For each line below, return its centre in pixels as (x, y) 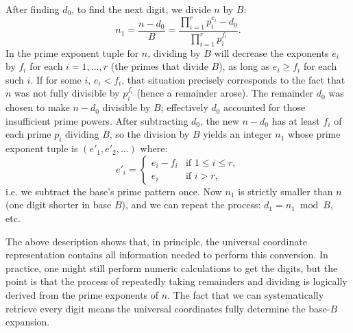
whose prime (314, 134)
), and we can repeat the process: (191, 205)
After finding (33, 9)
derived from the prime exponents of (82, 294)
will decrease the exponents (271, 52)
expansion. (28, 322)
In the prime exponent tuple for (72, 52)
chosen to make (38, 107)
